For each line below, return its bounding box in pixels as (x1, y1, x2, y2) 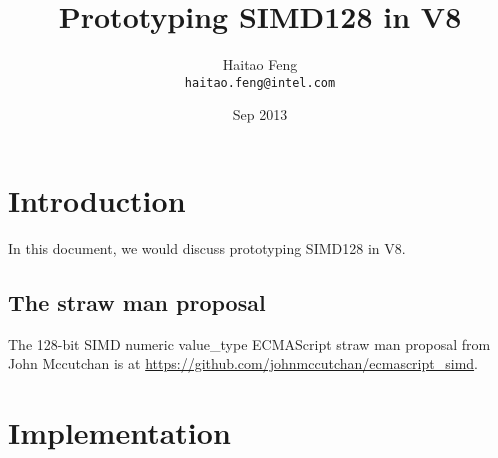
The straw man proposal (8, 286, 266, 317)
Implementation (8, 412, 231, 453)
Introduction (8, 179, 186, 220)
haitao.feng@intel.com (184, 75, 336, 90)
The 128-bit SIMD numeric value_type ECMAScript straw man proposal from (8, 333, 491, 354)
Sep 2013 (232, 104, 288, 125)
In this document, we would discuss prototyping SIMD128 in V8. (8, 237, 406, 258)
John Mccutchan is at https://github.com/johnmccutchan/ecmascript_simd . (8, 353, 478, 374)
